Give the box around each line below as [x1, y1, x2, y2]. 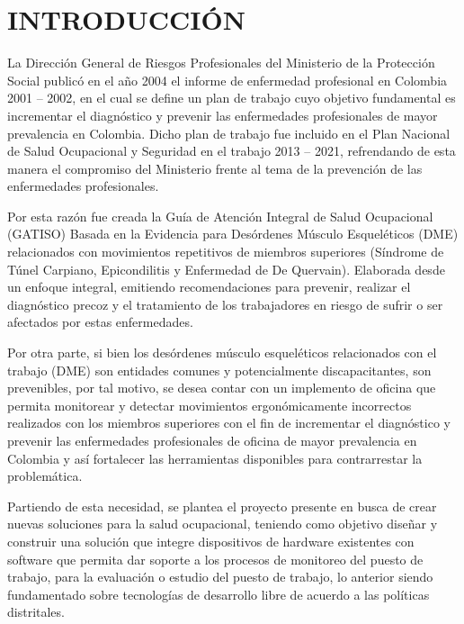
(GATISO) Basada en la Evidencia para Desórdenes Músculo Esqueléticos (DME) [7, 224, 459, 243]
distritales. [7, 602, 65, 621]
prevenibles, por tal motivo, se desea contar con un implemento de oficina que [7, 378, 436, 397]
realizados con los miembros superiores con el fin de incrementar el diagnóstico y [7, 413, 451, 432]
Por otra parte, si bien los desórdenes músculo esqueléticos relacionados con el [7, 343, 437, 362]
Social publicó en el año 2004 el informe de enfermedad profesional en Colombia [7, 70, 448, 89]
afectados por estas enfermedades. [7, 312, 193, 331]
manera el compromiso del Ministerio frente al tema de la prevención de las [7, 158, 423, 177]
